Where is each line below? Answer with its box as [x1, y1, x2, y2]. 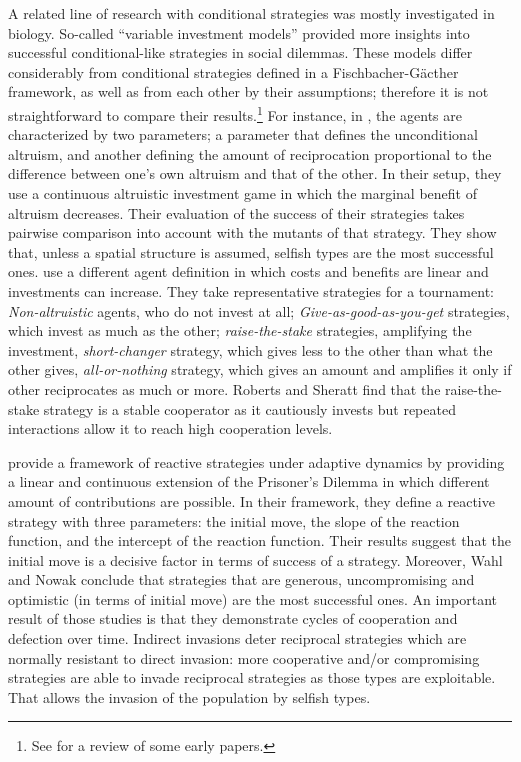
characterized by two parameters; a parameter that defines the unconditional [8, 124, 478, 145]
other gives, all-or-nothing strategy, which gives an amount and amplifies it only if [8, 359, 512, 380]
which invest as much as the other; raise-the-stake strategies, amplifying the [8, 320, 472, 341]
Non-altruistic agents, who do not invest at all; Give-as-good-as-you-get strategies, [8, 300, 510, 321]
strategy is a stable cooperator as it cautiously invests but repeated [43, 398, 456, 419]
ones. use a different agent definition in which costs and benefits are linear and [8, 261, 489, 282]
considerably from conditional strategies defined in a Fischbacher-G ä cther [8, 61, 459, 82]
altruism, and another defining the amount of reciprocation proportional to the [8, 143, 492, 164]
